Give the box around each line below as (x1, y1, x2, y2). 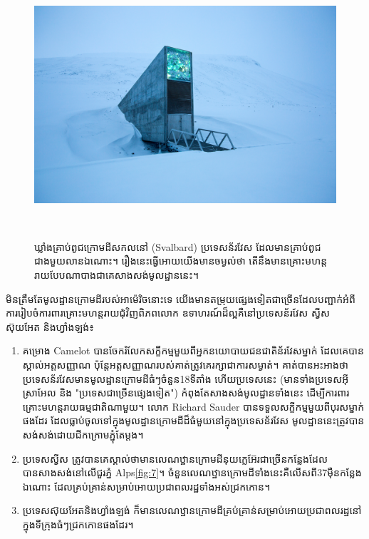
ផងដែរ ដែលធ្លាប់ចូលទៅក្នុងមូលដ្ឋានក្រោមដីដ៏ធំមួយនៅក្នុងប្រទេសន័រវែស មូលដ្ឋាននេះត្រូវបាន (22, 413, 365, 428)
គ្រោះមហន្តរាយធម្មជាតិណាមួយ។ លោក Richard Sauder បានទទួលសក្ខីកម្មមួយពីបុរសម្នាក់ (22, 399, 365, 414)
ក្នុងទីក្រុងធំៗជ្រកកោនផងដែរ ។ (22, 516, 134, 531)
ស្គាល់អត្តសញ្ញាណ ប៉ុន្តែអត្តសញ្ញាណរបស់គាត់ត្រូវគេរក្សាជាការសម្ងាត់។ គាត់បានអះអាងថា (22, 356, 348, 371)
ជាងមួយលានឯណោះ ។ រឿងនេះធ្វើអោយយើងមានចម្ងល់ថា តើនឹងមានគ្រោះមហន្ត (34, 253, 328, 268)
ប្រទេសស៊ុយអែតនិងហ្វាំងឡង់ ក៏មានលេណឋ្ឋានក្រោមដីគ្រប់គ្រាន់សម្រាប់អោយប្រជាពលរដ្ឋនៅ (22, 503, 362, 518)
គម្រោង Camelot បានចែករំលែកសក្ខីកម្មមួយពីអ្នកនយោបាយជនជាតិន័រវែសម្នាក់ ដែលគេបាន (22, 343, 364, 358)
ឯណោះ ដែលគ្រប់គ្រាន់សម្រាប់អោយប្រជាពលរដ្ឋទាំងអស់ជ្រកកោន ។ (22, 478, 271, 493)
